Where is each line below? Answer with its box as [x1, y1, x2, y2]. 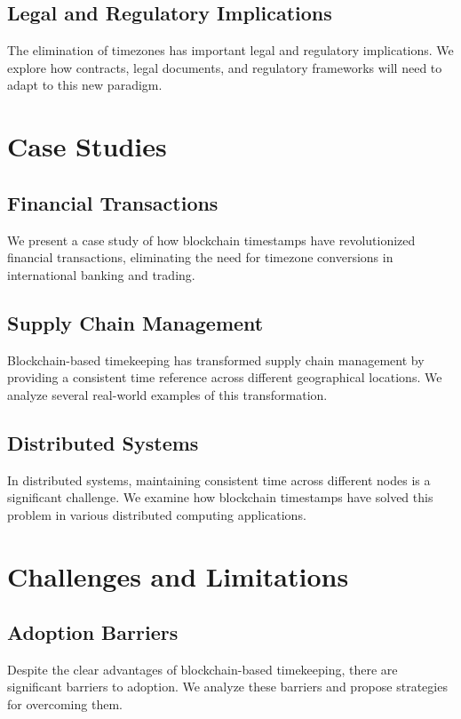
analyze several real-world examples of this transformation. [7, 385, 328, 403]
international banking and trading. [7, 265, 195, 284]
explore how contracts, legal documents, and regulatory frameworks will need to [7, 58, 442, 76]
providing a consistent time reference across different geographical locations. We [7, 368, 442, 387]
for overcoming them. [7, 695, 123, 714]
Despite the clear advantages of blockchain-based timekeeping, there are [7, 659, 398, 678]
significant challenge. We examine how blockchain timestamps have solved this [7, 488, 433, 507]
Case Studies [7, 128, 167, 164]
